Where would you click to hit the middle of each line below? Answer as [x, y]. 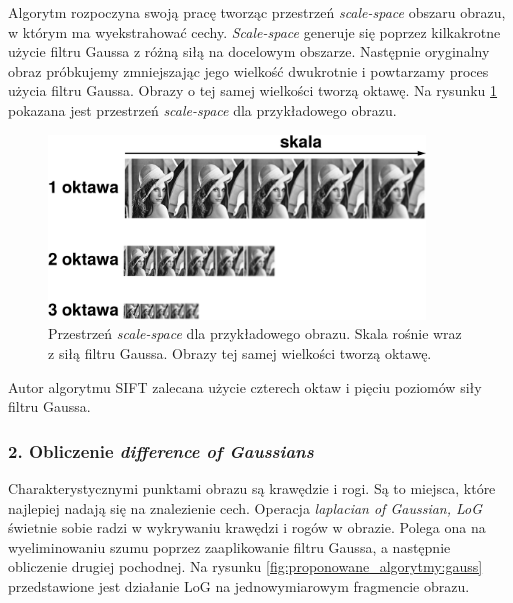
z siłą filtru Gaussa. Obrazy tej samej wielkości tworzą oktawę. [240, 353]
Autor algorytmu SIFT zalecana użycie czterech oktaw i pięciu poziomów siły [245, 386]
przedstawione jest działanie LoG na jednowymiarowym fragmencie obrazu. [239, 585]
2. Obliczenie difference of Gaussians [161, 450]
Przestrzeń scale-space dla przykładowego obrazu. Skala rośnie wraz [255, 333]
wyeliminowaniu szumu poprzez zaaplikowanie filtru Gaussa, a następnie [229, 546]
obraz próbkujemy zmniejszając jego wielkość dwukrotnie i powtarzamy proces [248, 70]
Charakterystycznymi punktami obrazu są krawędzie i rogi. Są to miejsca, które [252, 488]
